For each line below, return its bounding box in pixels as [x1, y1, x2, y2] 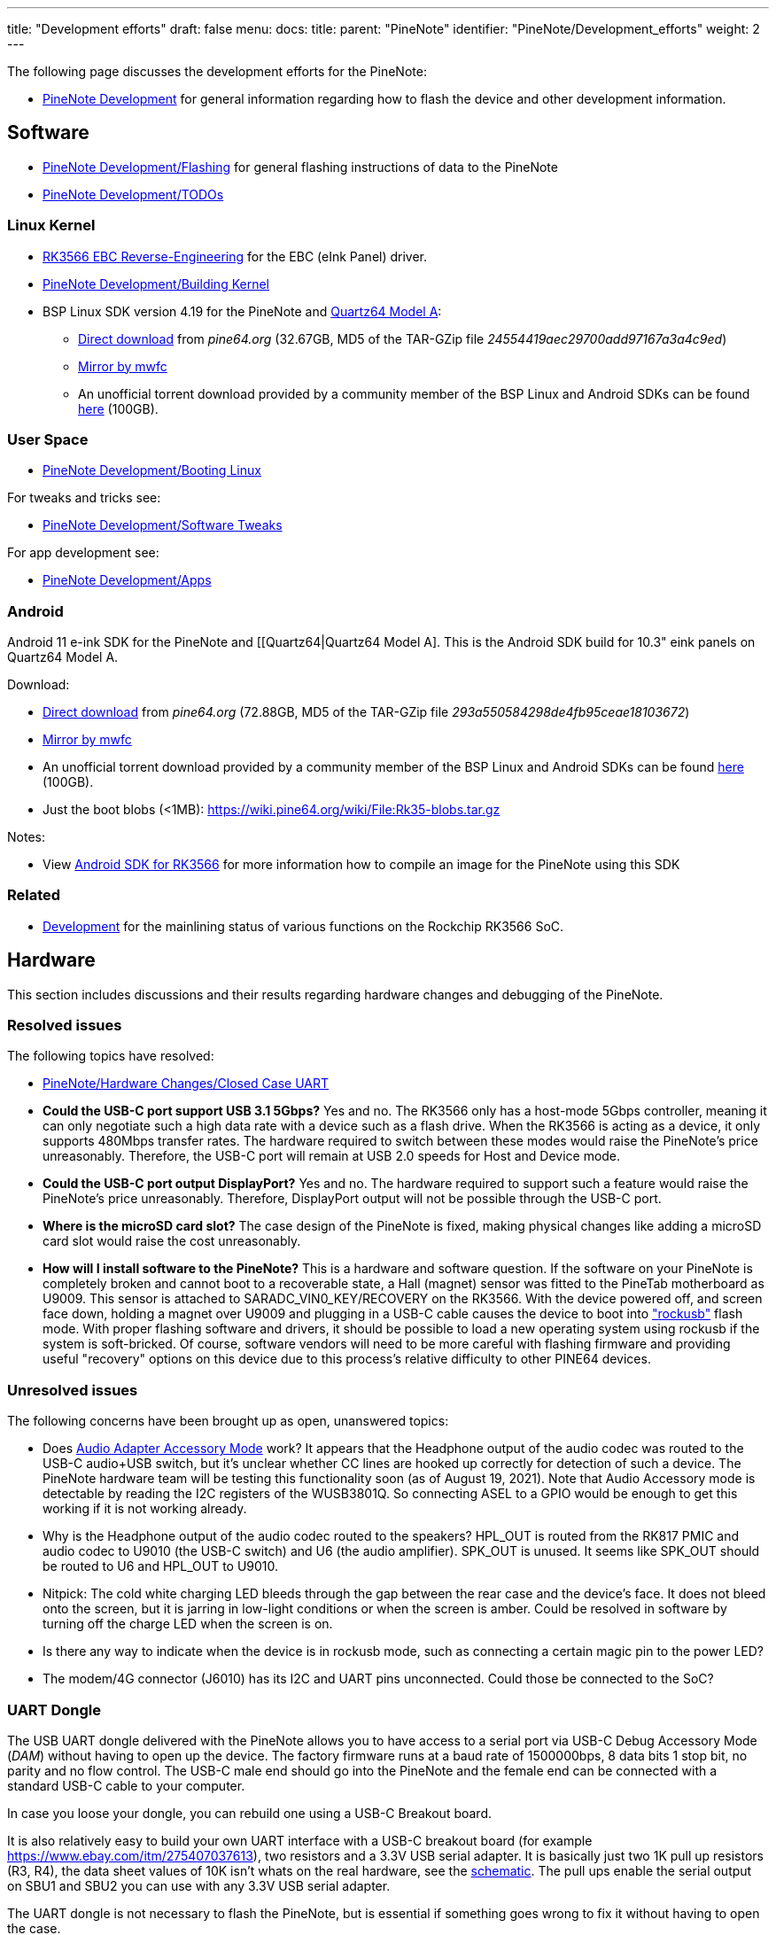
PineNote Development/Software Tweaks [43, 517, 283, 533]
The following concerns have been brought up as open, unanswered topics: [7, 1413, 449, 1429]
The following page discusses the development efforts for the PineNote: [7, 64, 427, 79]
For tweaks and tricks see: [7, 490, 161, 506]
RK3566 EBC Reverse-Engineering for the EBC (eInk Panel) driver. [43, 248, 428, 264]
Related [7, 886, 61, 905]
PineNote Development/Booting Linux [43, 462, 261, 478]
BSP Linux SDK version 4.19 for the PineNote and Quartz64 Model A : [43, 303, 442, 319]
